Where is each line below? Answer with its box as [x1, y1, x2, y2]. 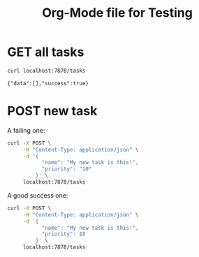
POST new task [7, 103, 98, 119]
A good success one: [7, 191, 68, 200]
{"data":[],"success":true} [7, 80, 89, 87]
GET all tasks [7, 44, 84, 60]
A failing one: [7, 126, 45, 134]
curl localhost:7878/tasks [7, 67, 86, 74]
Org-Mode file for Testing [41, 5, 193, 21]
